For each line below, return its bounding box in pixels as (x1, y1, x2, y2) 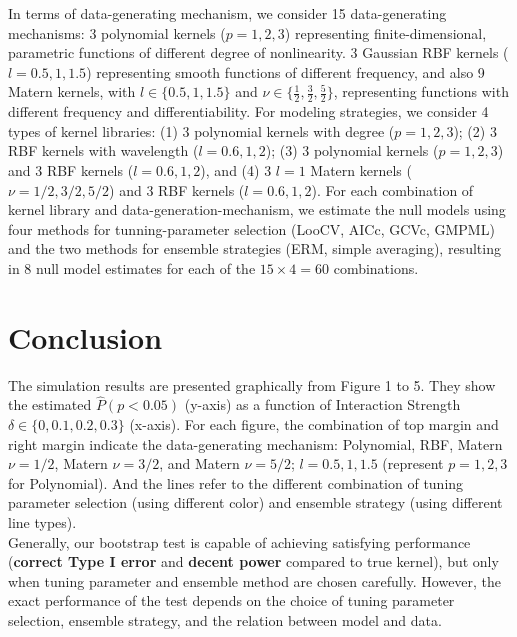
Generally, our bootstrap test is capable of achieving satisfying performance (8, 531, 471, 552)
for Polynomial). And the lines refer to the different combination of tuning (8, 472, 464, 493)
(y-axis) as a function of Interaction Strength (184, 394, 461, 415)
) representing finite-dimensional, (284, 22, 487, 43)
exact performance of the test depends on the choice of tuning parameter (8, 590, 455, 611)
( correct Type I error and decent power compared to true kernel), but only (8, 551, 499, 572)
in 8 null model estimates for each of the (8, 257, 256, 278)
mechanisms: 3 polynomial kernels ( (8, 22, 226, 43)
